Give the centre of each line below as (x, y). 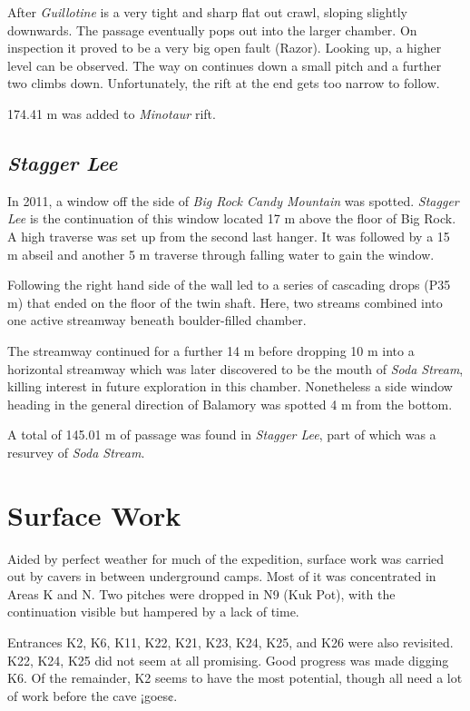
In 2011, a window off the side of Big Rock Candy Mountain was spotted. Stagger (233, 200)
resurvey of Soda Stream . (76, 452)
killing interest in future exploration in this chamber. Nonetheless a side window (230, 386)
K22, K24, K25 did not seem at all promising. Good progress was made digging (228, 660)
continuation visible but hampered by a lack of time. (153, 612)
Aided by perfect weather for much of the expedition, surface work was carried (226, 558)
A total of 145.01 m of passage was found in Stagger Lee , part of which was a (222, 434)
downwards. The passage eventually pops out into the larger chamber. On (212, 30)
